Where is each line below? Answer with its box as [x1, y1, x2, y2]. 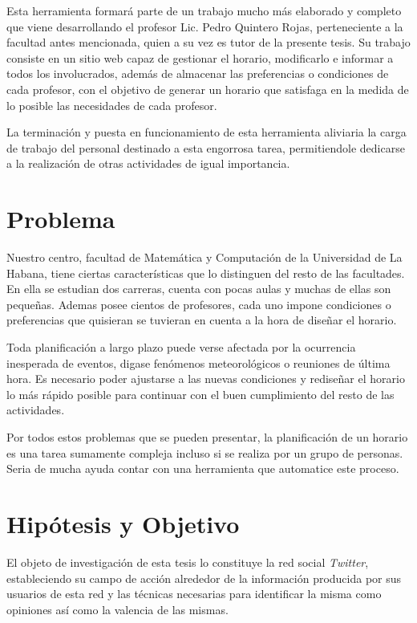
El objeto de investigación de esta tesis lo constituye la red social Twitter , [6, 553, 369, 570]
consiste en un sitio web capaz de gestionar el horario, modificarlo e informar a [6, 49, 394, 66]
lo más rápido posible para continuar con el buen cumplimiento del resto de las [6, 385, 395, 402]
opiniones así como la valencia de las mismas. [6, 601, 229, 617]
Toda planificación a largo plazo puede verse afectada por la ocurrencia [6, 339, 356, 356]
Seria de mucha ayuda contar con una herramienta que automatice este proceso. [6, 460, 399, 477]
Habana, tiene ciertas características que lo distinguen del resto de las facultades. [6, 264, 405, 281]
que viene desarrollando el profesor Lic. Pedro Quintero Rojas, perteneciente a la [6, 18, 403, 35]
